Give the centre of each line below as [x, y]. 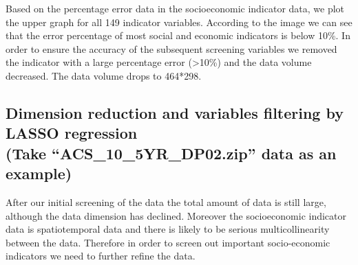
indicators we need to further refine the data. [101, 256]
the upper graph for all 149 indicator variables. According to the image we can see [179, 22]
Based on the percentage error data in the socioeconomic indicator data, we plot [175, 8]
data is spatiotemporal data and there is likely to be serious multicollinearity [168, 229]
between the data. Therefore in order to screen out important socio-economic [168, 242]
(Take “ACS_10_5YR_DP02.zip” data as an [171, 153]
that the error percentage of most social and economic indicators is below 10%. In [178, 35]
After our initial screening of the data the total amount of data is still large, [166, 201]
